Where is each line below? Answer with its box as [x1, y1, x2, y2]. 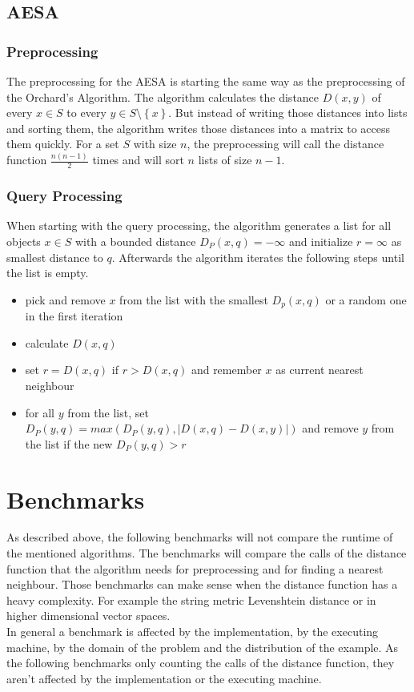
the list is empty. [6, 264, 89, 281]
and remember [191, 361, 262, 378]
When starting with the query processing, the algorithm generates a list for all [6, 217, 392, 234]
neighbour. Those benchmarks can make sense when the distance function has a [6, 576, 398, 593]
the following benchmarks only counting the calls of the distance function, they [6, 654, 395, 671]
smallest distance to [6, 248, 103, 265]
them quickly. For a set [6, 135, 119, 152]
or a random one [325, 291, 407, 308]
